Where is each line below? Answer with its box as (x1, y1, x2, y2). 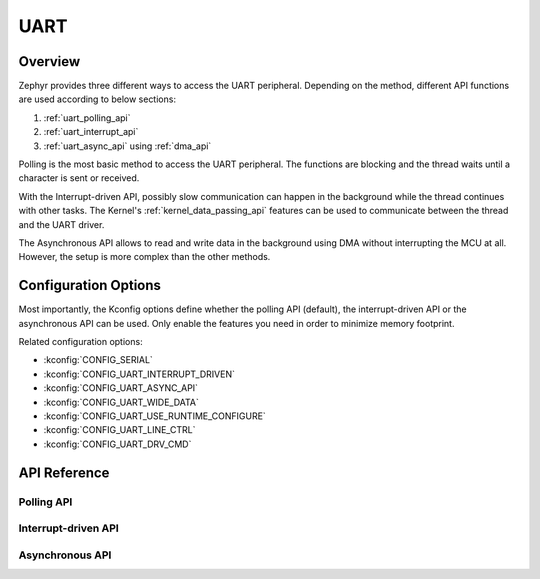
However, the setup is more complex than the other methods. (18, 251, 271, 263)
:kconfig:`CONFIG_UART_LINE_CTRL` (43, 424, 196, 436)
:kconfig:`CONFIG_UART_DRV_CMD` (43, 438, 192, 450)
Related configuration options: (18, 336, 144, 348)
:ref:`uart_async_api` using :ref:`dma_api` (43, 140, 212, 152)
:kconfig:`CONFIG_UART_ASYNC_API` (43, 382, 199, 394)
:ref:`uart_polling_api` (43, 111, 131, 124)
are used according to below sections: (18, 93, 177, 105)
